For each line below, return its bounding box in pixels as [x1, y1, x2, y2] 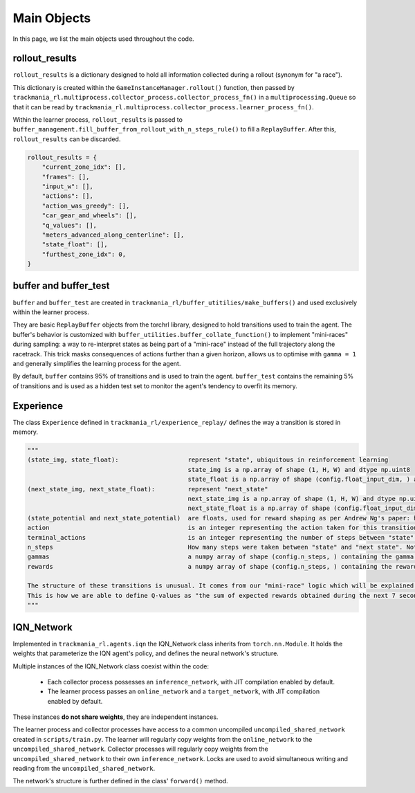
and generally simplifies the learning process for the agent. [12, 359, 181, 367]
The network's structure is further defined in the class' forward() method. [12, 777, 228, 785]
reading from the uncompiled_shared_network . [12, 765, 156, 773]
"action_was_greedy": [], [41, 201, 130, 210]
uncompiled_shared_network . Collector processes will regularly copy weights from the [12, 745, 269, 754]
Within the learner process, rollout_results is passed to [12, 116, 183, 124]
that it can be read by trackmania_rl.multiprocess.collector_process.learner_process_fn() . [12, 102, 314, 111]
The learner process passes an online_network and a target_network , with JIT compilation [47, 687, 320, 695]
